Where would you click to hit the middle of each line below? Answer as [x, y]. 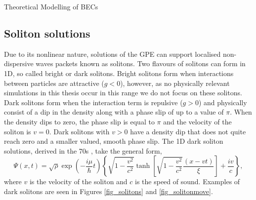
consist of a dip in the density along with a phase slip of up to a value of [114, 112]
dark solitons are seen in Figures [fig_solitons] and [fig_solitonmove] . [108, 191]
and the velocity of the [197, 121]
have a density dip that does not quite [188, 131]
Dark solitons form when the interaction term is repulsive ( [93, 102]
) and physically [223, 102]
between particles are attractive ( [54, 83]
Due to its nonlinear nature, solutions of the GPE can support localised [112, 54]
